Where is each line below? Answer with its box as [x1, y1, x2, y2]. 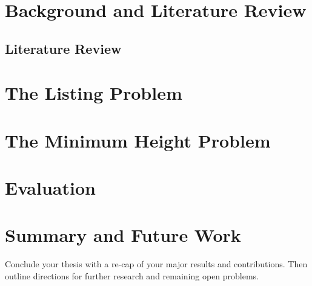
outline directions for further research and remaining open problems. [5, 270, 259, 282]
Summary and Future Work [5, 223, 241, 247]
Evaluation [5, 175, 96, 200]
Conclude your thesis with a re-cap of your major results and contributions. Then [5, 258, 308, 270]
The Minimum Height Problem [5, 128, 271, 152]
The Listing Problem [5, 80, 182, 105]
